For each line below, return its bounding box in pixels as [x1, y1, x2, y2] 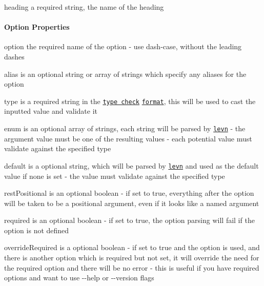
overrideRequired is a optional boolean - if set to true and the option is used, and [4, 242, 260, 253]
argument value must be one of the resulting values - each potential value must [4, 133, 252, 144]
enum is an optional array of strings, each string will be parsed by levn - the [4, 123, 246, 134]
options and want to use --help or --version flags [4, 272, 154, 283]
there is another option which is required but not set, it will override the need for [4, 252, 259, 263]
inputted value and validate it [4, 106, 98, 116]
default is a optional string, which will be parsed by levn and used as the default [4, 160, 259, 171]
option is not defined [4, 224, 69, 235]
